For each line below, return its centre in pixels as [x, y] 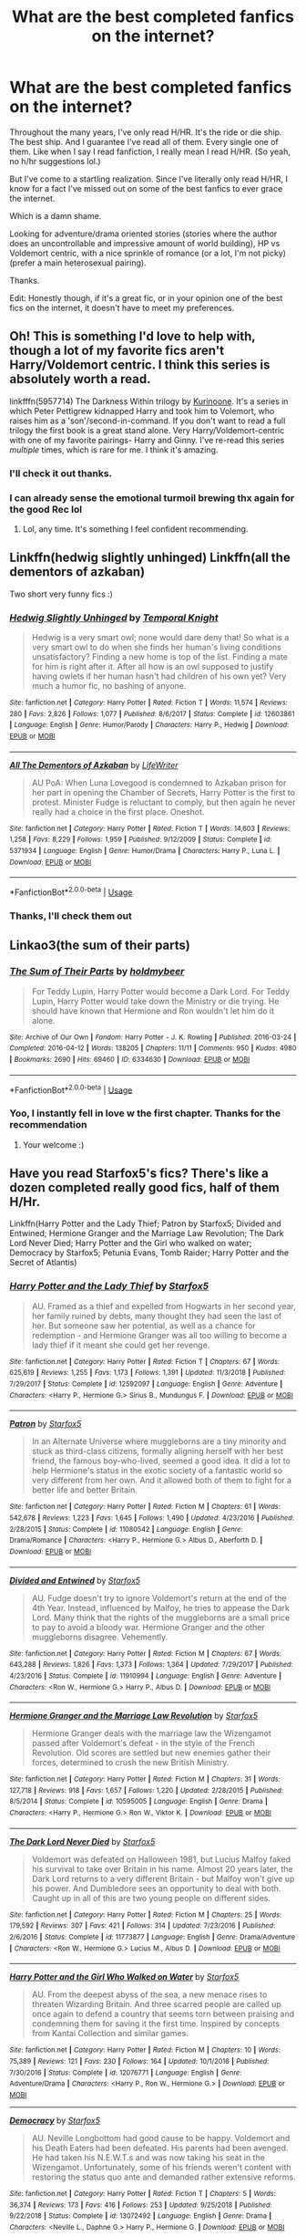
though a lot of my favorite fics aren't [117, 351]
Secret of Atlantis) [43, 1263]
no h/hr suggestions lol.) [56, 161]
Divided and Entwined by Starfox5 [75, 1580]
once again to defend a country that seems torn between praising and [163, 2014]
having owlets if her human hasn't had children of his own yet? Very [159, 676]
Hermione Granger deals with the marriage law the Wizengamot [151, 1733]
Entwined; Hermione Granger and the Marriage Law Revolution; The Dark [147, 1233]
